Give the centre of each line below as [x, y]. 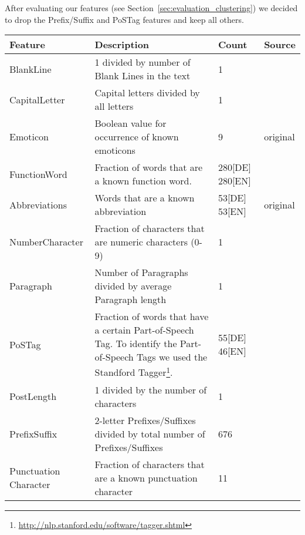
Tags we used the [172, 357]
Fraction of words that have [152, 317]
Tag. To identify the [136, 344]
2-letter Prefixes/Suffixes [145, 420]
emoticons [115, 150]
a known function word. [143, 181]
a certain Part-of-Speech [144, 330]
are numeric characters [141, 242]
